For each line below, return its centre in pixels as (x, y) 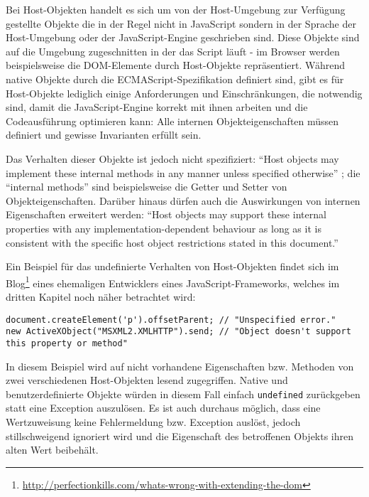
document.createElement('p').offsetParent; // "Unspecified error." (171, 320)
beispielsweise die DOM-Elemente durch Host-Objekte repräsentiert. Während (176, 65)
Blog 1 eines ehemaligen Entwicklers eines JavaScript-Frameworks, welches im (173, 282)
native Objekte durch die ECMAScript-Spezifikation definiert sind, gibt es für (175, 79)
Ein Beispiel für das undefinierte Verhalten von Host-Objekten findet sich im (172, 266)
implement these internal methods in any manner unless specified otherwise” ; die (183, 172)
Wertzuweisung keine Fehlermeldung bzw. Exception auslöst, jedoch (153, 421)
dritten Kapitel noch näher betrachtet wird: (101, 296)
